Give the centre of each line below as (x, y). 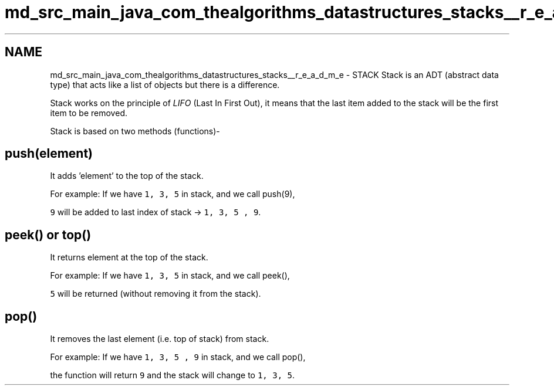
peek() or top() (48, 235)
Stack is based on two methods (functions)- (135, 131)
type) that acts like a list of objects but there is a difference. (165, 84)
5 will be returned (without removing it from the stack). (156, 294)
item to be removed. (89, 113)
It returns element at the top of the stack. (129, 257)
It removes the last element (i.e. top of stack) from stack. (160, 339)
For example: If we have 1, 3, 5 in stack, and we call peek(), (170, 276)
